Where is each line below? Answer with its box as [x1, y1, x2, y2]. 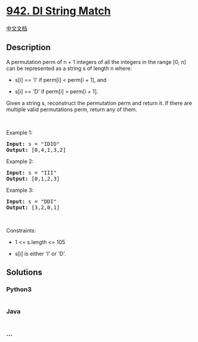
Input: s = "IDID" [6, 141, 60, 147]
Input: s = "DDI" [6, 198, 57, 204]
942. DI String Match [6, 4, 112, 18]
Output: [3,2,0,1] [6, 204, 60, 210]
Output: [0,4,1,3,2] [6, 146, 67, 153]
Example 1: [6, 129, 33, 136]
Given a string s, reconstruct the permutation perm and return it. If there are [6, 99, 193, 106]
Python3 [6, 285, 32, 294]
